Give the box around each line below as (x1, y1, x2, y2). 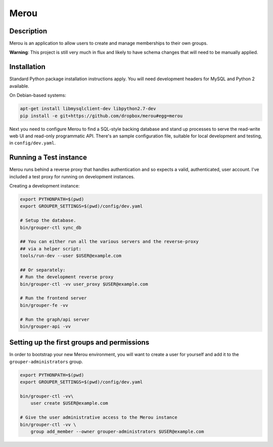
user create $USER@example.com (30, 401, 108, 406)
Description (9, 27, 48, 35)
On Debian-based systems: (9, 92, 67, 98)
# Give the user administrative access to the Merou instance (20, 415, 177, 420)
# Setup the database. (20, 218, 76, 223)
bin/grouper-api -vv (20, 323, 71, 329)
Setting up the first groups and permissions (9, 338, 150, 347)
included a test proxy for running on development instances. (9, 173, 135, 179)
